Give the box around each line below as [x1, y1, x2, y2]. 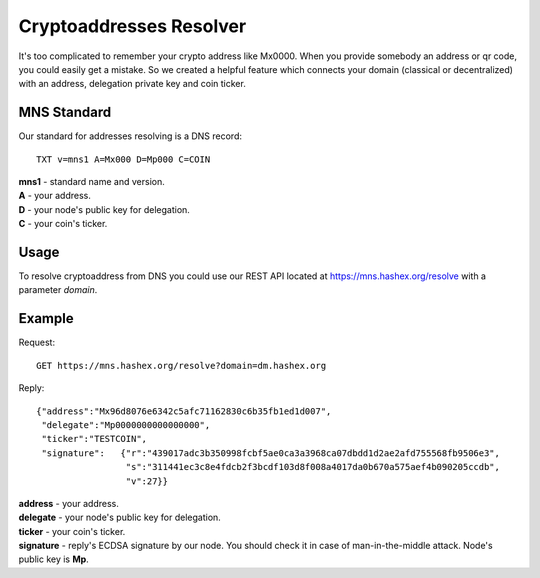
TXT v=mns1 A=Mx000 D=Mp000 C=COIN [36, 153, 211, 165]
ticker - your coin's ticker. [18, 525, 126, 537]
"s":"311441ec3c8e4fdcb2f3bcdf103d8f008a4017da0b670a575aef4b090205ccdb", [125, 461, 500, 473]
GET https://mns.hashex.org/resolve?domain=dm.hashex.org [36, 360, 327, 371]
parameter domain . [18, 284, 98, 296]
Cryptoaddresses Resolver [18, 15, 247, 37]
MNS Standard [18, 104, 112, 121]
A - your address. [18, 190, 92, 202]
